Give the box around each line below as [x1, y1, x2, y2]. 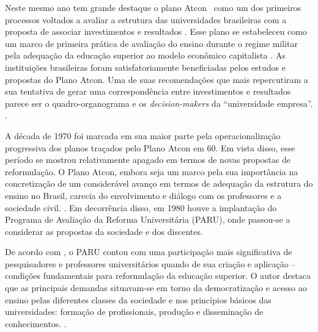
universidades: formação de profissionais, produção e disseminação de [5, 305, 264, 318]
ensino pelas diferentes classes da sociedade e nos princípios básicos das [5, 293, 272, 306]
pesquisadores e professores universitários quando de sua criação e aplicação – [5, 257, 296, 270]
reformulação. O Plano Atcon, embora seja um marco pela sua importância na [5, 165, 298, 178]
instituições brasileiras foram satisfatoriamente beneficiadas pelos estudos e [5, 60, 286, 73]
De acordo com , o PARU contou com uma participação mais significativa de [5, 245, 292, 258]
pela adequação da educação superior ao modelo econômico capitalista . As [5, 49, 286, 62]
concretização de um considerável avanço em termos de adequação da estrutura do [5, 177, 313, 190]
